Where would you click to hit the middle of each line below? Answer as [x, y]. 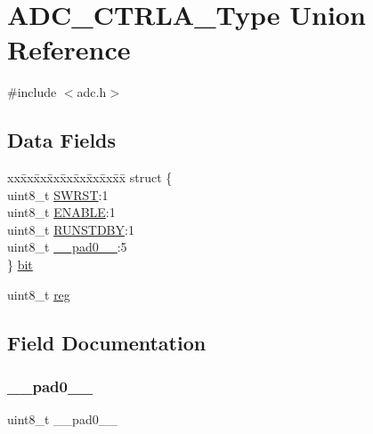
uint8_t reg [39, 294]
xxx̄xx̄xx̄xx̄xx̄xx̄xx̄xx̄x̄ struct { [90, 177]
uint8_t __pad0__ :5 [67, 247]
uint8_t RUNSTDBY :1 [71, 229]
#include [32, 92]
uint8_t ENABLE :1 [61, 212]
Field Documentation [107, 342]
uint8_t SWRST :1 [58, 194]
